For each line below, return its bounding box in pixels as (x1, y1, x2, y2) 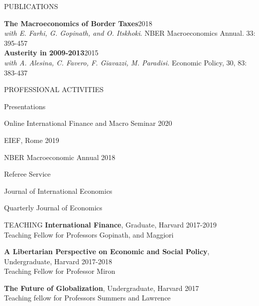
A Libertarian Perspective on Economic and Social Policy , (4, 246, 210, 257)
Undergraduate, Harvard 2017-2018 (4, 256, 112, 266)
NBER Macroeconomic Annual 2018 (4, 151, 115, 162)
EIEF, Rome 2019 (4, 134, 59, 145)
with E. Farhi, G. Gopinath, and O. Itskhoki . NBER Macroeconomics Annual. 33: (4, 28, 255, 38)
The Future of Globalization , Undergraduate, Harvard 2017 (4, 282, 199, 293)
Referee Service (4, 169, 51, 179)
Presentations (4, 101, 46, 111)
